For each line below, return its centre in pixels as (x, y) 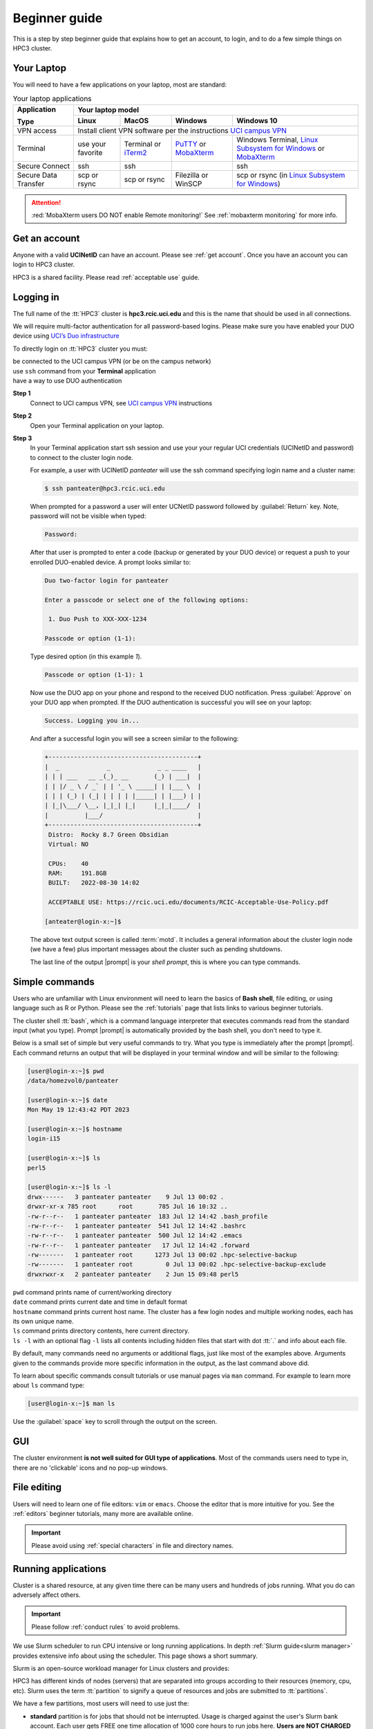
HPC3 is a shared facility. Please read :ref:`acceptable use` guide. (106, 277)
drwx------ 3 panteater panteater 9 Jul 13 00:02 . (126, 1197)
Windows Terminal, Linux (277, 140)
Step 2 (22, 416)
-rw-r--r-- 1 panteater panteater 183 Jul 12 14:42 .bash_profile (147, 1216)
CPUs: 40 (69, 863)
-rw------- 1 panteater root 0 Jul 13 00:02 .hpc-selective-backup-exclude (176, 1265)
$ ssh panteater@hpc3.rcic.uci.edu (105, 489)
